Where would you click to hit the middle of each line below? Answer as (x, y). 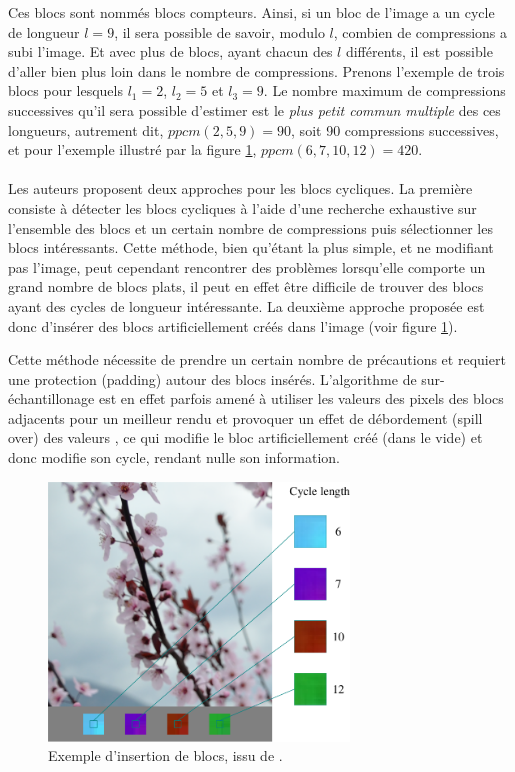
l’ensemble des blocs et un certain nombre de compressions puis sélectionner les (250, 227)
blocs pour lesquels (65, 90)
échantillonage (51, 398)
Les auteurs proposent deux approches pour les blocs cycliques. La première (240, 188)
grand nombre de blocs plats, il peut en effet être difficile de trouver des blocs (246, 286)
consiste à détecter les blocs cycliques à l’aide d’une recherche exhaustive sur (242, 207)
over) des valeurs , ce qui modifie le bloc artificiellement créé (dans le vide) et (245, 437)
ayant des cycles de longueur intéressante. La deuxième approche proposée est (246, 305)
